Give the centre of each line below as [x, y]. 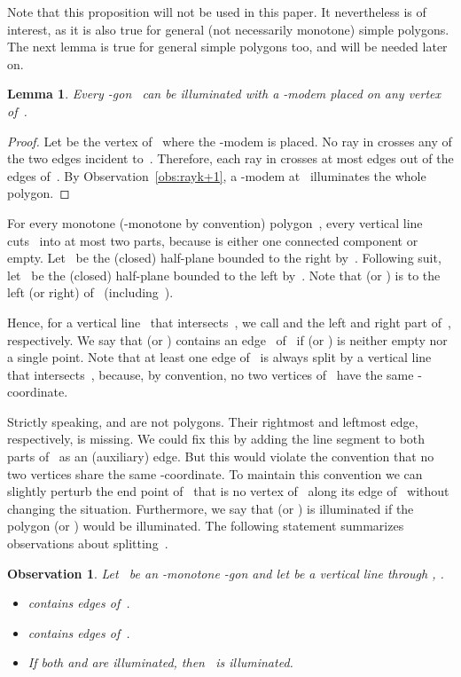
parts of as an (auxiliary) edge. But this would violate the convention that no [221, 457]
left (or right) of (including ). [90, 292]
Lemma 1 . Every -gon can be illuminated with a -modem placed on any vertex [224, 94]
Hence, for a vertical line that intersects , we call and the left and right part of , [229, 322]
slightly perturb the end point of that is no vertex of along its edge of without [228, 491]
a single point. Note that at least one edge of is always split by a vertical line [219, 357]
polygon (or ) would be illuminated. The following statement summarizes [206, 526]
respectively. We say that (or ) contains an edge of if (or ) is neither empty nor [227, 339]
